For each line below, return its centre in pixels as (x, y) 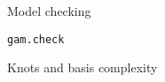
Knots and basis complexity (82, 67)
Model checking (49, 11)
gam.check (36, 39)
